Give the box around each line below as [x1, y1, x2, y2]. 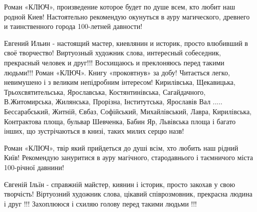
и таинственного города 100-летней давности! [4, 21, 143, 31]
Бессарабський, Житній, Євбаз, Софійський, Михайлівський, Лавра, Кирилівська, [4, 106, 252, 116]
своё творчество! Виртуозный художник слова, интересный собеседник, [4, 47, 221, 58]
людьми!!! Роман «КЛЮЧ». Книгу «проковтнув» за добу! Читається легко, [4, 67, 230, 77]
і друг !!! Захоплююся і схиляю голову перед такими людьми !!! [4, 198, 197, 209]
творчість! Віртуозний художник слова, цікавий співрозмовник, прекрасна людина [4, 189, 253, 199]
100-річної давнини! [4, 162, 64, 172]
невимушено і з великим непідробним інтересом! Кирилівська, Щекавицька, [4, 77, 236, 87]
